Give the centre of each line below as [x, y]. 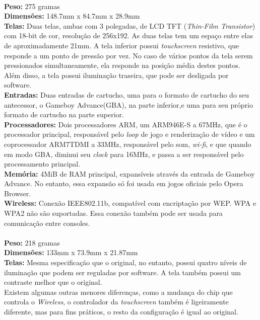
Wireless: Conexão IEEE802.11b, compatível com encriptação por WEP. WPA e [130, 203]
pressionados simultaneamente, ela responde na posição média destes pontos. [122, 65]
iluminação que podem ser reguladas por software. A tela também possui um [122, 272]
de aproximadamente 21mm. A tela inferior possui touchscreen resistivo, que [122, 45]
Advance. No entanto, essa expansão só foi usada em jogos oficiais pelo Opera [124, 183]
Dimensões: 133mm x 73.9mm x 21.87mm [71, 252]
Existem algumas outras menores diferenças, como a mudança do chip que [118, 292]
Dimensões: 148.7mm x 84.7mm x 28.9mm [72, 16]
